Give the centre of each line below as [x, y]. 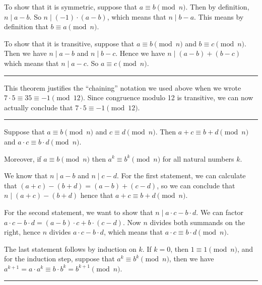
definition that [26, 26]
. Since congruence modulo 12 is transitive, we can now [168, 97]
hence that [97, 195]
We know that [26, 175]
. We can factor [220, 212]
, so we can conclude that [196, 185]
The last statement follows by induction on [70, 248]
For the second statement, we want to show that [79, 212]
